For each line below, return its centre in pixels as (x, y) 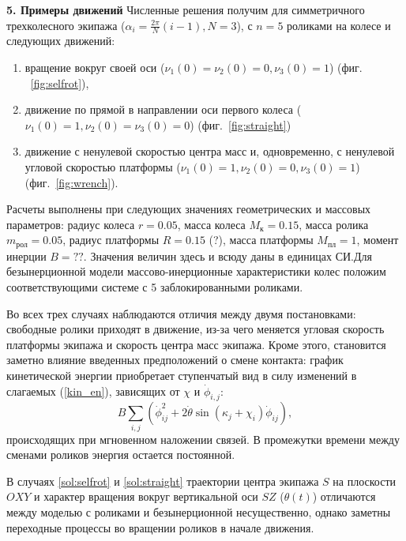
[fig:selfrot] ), (60, 83)
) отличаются (344, 496)
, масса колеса (211, 224)
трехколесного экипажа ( (66, 25)
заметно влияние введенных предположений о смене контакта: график (175, 360)
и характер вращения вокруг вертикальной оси (146, 496)
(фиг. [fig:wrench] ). (71, 182)
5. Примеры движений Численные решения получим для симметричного (186, 9)
